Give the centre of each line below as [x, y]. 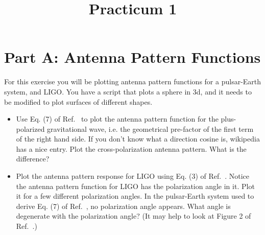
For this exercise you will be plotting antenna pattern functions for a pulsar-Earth [133, 81]
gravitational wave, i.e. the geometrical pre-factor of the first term [150, 128]
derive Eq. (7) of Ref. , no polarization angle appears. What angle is [123, 206]
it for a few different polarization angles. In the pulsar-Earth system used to [135, 196]
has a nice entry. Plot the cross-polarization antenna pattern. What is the [131, 148]
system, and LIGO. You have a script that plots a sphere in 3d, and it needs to [128, 91]
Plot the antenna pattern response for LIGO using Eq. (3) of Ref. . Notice [133, 176]
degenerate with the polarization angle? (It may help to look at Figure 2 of [134, 216]
